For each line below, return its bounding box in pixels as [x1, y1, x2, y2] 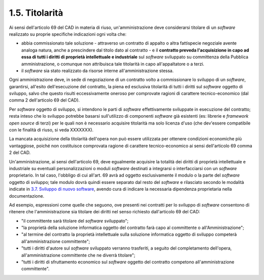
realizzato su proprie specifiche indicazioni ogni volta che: [9, 31, 127, 37]
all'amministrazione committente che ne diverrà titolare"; [21, 252, 135, 258]
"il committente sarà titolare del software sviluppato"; [21, 218, 129, 224]
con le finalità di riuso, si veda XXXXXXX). [9, 127, 94, 133]
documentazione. [9, 193, 44, 199]
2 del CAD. [9, 150, 31, 155]
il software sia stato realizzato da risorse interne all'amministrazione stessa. [21, 68, 174, 74]
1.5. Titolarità [9, 7, 64, 18]
